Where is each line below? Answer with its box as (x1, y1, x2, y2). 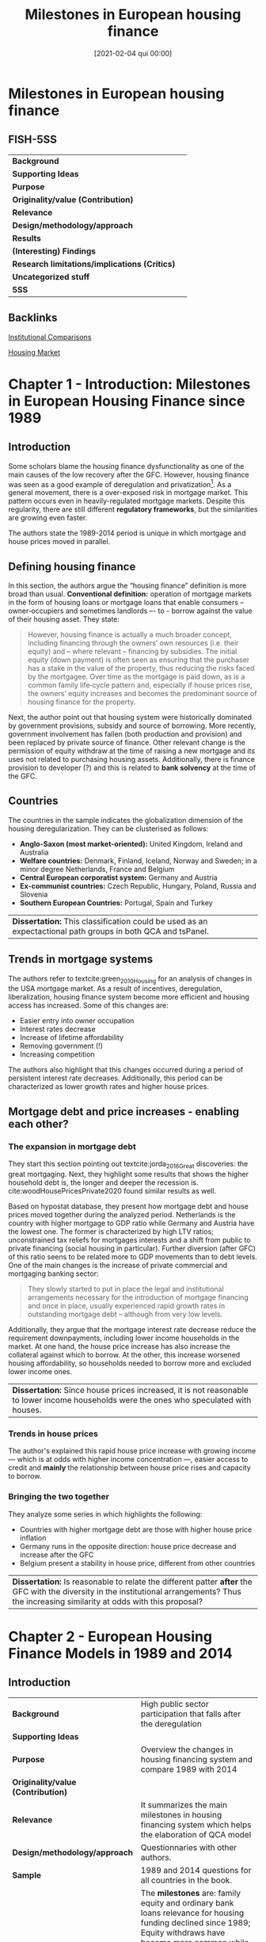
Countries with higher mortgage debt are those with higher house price (19, 1525, 253, 1534)
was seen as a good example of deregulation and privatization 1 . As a (8, 478, 232, 489)
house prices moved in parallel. (8, 537, 111, 546)
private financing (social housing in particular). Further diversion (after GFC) (8, 1243, 256, 1253)
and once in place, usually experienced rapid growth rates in (27, 1300, 226, 1310)
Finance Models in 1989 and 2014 (8, 1644, 233, 1662)
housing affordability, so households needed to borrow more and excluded (8, 1358, 252, 1368)
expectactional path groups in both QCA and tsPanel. (12, 925, 209, 936)
